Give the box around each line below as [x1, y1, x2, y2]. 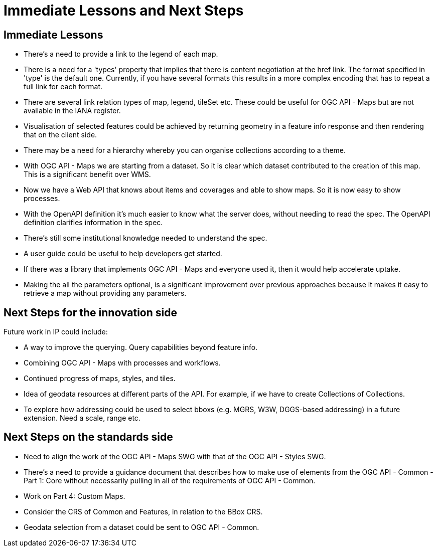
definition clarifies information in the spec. [24, 218, 163, 227]
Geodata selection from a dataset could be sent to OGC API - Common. [24, 522, 259, 531]
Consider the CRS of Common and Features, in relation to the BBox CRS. [24, 507, 263, 516]
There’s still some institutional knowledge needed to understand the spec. [24, 234, 267, 243]
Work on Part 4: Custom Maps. [24, 491, 125, 500]
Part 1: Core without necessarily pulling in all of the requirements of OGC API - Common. [24, 476, 316, 485]
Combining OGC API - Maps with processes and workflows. [24, 358, 221, 368]
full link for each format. [24, 82, 102, 91]
